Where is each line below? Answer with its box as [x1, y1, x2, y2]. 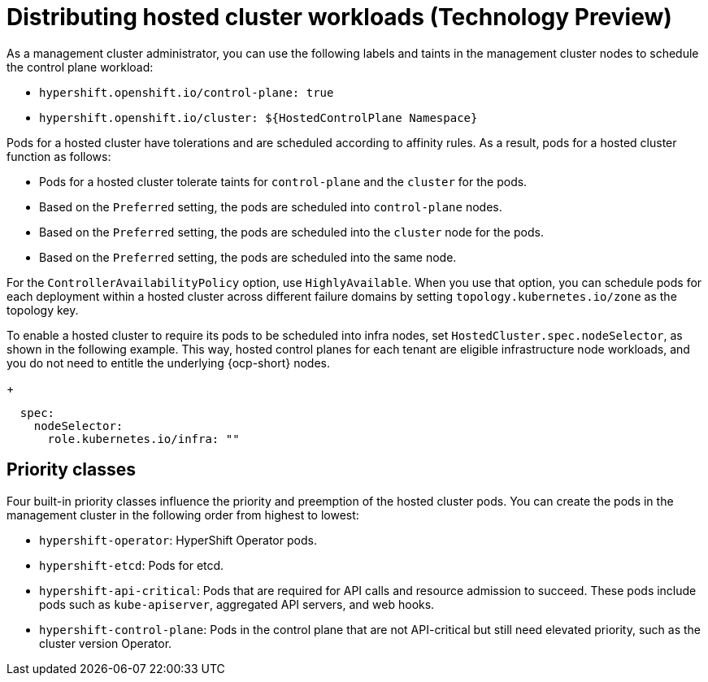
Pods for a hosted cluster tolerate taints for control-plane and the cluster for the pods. [39, 174, 528, 189]
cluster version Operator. [39, 636, 172, 650]
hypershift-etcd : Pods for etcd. [39, 558, 224, 572]
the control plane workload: [7, 59, 154, 74]
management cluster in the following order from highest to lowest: [7, 507, 359, 522]
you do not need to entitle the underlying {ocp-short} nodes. [7, 355, 330, 370]
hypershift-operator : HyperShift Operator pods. [39, 532, 317, 547]
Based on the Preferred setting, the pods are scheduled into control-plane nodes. [39, 199, 502, 214]
